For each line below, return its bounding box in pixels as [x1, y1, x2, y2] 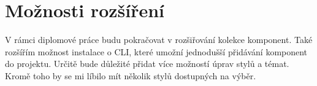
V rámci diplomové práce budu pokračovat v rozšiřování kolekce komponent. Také [5, 33, 313, 46]
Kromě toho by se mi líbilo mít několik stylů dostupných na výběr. [5, 69, 256, 82]
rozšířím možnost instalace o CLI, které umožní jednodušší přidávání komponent [5, 45, 308, 58]
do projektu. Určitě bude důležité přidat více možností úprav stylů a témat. [5, 57, 289, 70]
